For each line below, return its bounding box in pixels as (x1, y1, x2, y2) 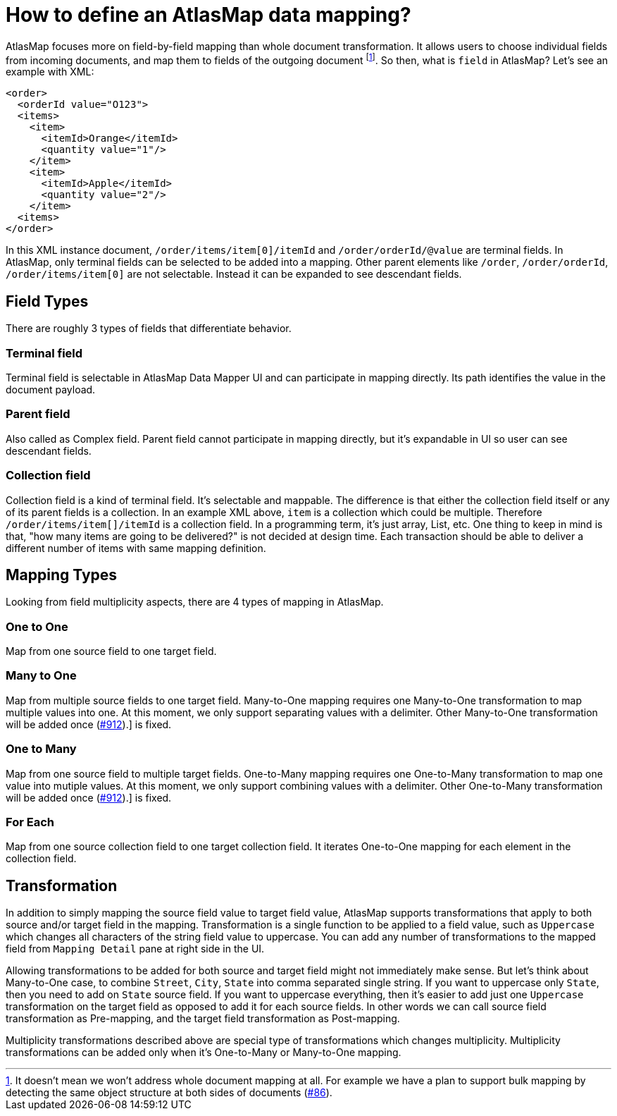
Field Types (6, 292, 89, 310)
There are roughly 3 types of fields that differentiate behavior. (6, 322, 292, 335)
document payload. (6, 384, 96, 395)
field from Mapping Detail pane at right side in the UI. (6, 943, 265, 955)
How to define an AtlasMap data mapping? (6, 3, 411, 27)
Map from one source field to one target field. (6, 645, 217, 658)
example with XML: (6, 66, 94, 78)
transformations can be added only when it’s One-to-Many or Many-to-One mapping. (6, 1046, 401, 1059)
